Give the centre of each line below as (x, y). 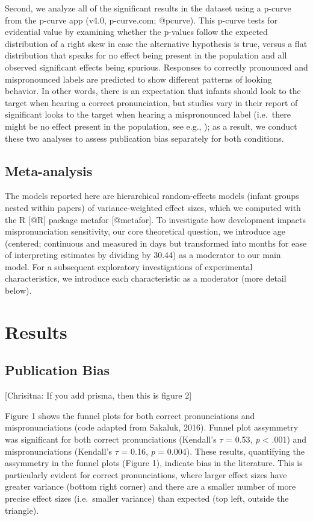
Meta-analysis (49, 170)
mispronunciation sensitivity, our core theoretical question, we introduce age (145, 231)
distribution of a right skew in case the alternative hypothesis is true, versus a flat (156, 43)
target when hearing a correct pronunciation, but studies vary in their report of (151, 102)
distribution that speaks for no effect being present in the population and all (146, 55)
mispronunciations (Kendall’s (59, 451)
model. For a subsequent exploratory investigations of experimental (129, 266)
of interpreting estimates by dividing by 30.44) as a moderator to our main (143, 255)
